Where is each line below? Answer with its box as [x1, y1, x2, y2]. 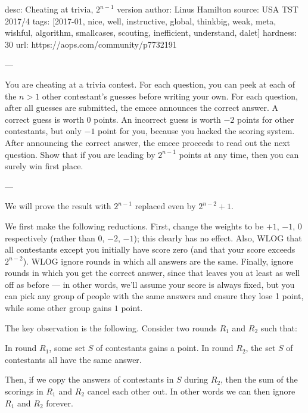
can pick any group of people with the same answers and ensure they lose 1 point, [5, 290, 304, 302]
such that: [260, 321, 297, 334]
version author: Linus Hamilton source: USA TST [117, 3, 298, 15]
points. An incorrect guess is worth [94, 113, 221, 125]
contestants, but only [5, 125, 82, 137]
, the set [245, 341, 276, 354]
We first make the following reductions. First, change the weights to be [5, 219, 264, 232]
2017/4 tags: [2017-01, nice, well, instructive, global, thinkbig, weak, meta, [5, 14, 276, 27]
